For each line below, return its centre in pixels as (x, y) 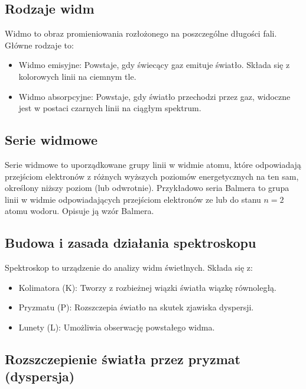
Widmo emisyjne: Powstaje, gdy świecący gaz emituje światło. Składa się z (154, 65)
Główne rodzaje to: (39, 45)
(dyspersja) (40, 376)
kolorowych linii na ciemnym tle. (77, 76)
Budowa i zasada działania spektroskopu (131, 243)
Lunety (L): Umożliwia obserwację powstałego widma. (117, 327)
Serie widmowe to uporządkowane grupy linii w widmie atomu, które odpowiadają (153, 164)
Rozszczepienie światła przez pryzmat (123, 359)
